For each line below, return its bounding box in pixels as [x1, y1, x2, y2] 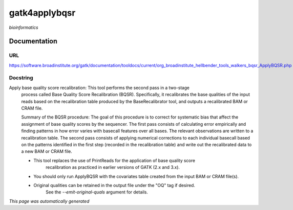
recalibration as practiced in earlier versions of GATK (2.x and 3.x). [45, 164, 180, 170]
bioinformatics [9, 24, 39, 30]
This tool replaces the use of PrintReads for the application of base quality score [33, 157, 195, 163]
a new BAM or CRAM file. [21, 148, 73, 154]
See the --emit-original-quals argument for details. [45, 189, 148, 195]
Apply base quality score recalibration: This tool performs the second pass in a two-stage [9, 85, 190, 91]
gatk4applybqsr [9, 7, 76, 18]
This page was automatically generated [9, 198, 90, 204]
